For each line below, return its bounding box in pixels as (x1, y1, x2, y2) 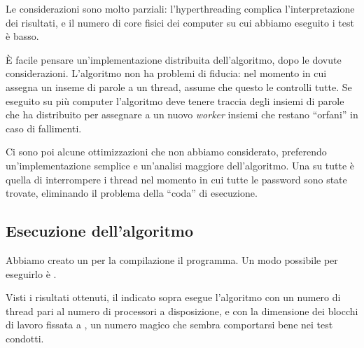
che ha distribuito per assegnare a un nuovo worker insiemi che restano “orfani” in (6, 107, 358, 122)
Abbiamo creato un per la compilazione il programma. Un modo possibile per (6, 252, 338, 267)
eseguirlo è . (6, 266, 57, 281)
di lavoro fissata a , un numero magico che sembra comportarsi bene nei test (6, 317, 333, 332)
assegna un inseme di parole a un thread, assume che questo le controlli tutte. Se (6, 79, 352, 94)
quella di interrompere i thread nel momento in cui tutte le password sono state (6, 172, 347, 186)
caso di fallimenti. (6, 120, 82, 135)
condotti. (6, 330, 44, 345)
